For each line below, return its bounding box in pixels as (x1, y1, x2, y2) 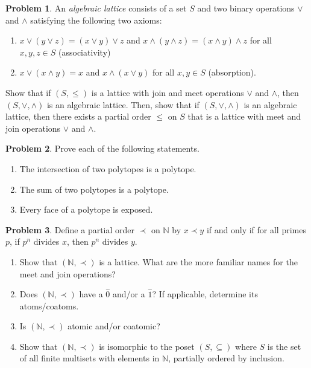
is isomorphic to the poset (99, 340, 195, 352)
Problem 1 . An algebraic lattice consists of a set (5, 2, 187, 14)
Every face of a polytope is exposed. (19, 203, 153, 216)
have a (79, 288, 103, 300)
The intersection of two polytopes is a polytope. (19, 162, 196, 175)
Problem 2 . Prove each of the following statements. (5, 142, 199, 155)
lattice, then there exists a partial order (5, 110, 151, 123)
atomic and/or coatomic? (68, 320, 160, 332)
